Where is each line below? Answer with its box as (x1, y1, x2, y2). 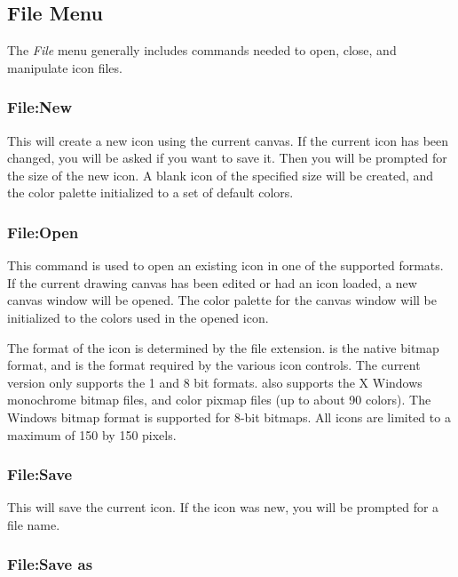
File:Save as (7, 553, 93, 575)
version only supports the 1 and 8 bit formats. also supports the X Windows (7, 373, 422, 391)
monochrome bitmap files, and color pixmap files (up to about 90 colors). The (7, 390, 431, 409)
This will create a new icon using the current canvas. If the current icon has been (7, 131, 449, 149)
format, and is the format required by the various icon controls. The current (7, 356, 421, 374)
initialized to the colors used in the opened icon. (7, 308, 269, 326)
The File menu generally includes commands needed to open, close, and (7, 41, 397, 60)
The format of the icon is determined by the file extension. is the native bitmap (7, 338, 439, 357)
